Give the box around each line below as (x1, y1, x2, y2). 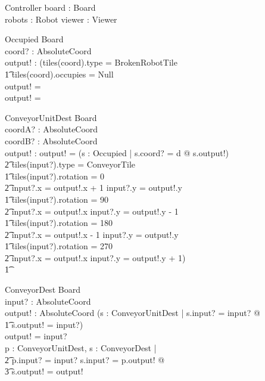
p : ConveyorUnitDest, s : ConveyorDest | (5, 342, 157, 354)
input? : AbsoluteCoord (5, 295, 91, 307)
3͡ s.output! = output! (5, 365, 83, 377)
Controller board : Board (5, 1, 96, 13)
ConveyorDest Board (5, 283, 80, 296)
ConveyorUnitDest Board (5, 111, 97, 123)
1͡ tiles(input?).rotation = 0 (5, 169, 104, 182)
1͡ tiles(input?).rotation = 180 (5, 216, 113, 229)
